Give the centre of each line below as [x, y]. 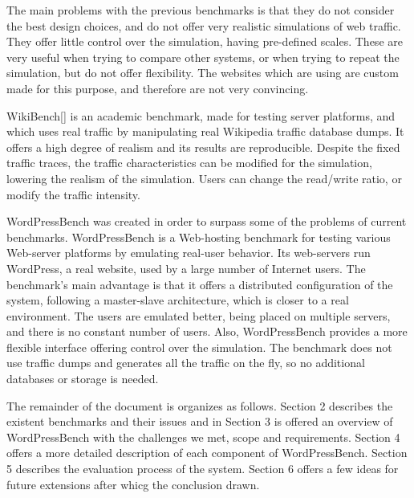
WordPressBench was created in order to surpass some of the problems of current [207, 221]
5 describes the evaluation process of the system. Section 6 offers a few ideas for [203, 469]
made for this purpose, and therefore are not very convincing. [158, 88]
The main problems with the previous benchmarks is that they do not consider [201, 10]
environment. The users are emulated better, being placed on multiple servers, [199, 315]
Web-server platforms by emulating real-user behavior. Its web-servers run [189, 253]
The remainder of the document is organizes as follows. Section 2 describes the [200, 405]
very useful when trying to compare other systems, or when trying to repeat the [203, 57]
